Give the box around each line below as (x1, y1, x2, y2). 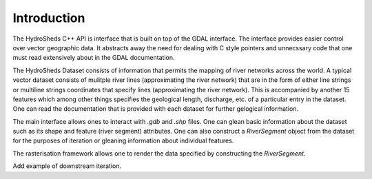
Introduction (12, 10, 85, 25)
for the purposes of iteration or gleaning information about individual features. (12, 136, 234, 145)
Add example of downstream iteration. (12, 162, 122, 170)
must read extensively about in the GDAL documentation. (12, 54, 175, 62)
